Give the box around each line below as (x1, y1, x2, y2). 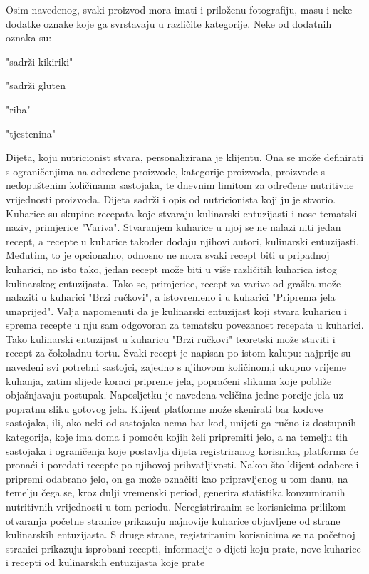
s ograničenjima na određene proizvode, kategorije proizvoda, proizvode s (6, 163, 326, 178)
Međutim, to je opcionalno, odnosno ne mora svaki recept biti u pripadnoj (6, 247, 330, 262)
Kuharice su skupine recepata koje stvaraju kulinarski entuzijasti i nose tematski (6, 205, 358, 220)
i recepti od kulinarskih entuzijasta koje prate (6, 555, 205, 570)
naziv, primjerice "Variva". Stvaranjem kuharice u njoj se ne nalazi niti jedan (6, 220, 341, 235)
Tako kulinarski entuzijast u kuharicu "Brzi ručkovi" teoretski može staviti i (6, 331, 336, 346)
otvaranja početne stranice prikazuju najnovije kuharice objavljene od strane (6, 513, 341, 528)
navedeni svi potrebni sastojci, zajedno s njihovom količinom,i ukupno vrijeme (6, 359, 346, 374)
